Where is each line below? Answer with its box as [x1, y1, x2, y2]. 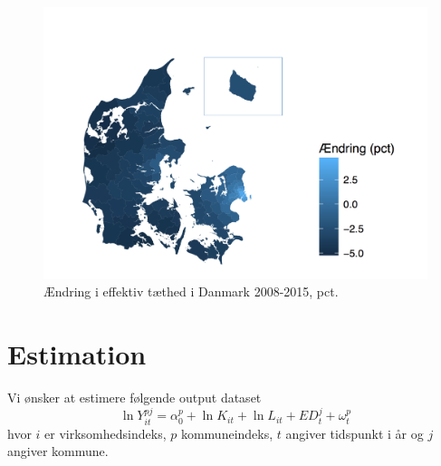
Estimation [7, 335, 147, 373]
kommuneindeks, [180, 423, 273, 442]
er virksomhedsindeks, [44, 423, 167, 442]
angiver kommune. [7, 442, 109, 461]
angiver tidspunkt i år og [285, 423, 424, 442]
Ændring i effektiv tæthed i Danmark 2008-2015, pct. [43, 282, 339, 301]
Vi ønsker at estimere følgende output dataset [7, 387, 262, 406]
